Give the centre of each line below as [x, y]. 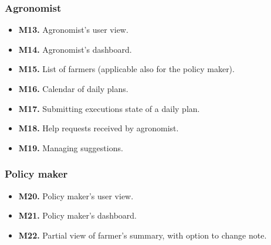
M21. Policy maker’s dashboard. [77, 215]
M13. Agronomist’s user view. [73, 30]
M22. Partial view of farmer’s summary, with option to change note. [143, 235]
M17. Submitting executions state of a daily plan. [109, 108]
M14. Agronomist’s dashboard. [75, 49]
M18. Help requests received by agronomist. [99, 128]
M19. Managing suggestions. [71, 147]
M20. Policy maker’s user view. [76, 195]
